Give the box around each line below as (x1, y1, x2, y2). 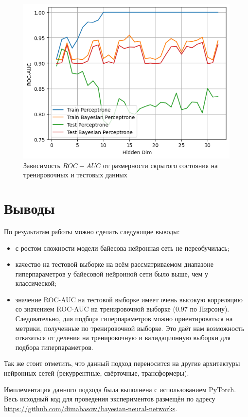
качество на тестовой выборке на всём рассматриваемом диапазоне (15, 259, 213, 269)
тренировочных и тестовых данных (23, 170, 127, 180)
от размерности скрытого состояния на (103, 160, 218, 170)
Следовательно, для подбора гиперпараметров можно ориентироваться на (15, 313, 233, 324)
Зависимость (23, 160, 60, 170)
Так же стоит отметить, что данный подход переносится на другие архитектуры (4, 358, 240, 368)
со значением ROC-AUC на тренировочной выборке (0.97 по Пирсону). (15, 304, 230, 314)
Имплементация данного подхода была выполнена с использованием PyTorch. (4, 384, 236, 394)
